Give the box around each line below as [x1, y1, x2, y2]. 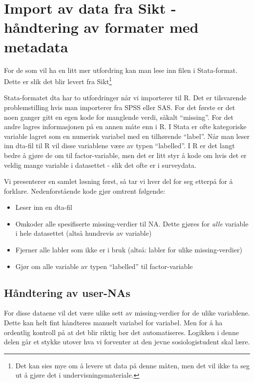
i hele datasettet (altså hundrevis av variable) [15, 228, 152, 238]
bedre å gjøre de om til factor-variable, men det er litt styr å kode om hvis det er [4, 150, 247, 160]
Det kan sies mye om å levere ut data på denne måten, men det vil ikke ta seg [15, 360, 250, 370]
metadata [4, 36, 68, 56]
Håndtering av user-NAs [4, 285, 130, 300]
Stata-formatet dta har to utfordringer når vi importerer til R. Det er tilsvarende [4, 92, 247, 103]
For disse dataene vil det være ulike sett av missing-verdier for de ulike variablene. [4, 308, 250, 318]
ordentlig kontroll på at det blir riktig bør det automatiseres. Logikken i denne [4, 327, 239, 337]
